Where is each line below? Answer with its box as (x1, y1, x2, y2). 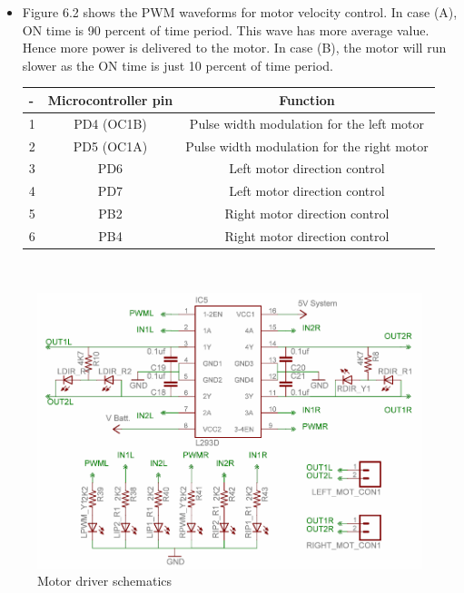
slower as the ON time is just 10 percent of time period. (22, 55, 334, 74)
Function (279, 90, 335, 109)
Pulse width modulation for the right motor (185, 136, 429, 155)
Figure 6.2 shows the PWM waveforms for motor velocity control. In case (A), (22, 3, 458, 21)
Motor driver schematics (37, 571, 173, 590)
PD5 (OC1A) (73, 136, 148, 155)
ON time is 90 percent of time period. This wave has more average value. (22, 20, 429, 39)
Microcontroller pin (47, 90, 173, 109)
